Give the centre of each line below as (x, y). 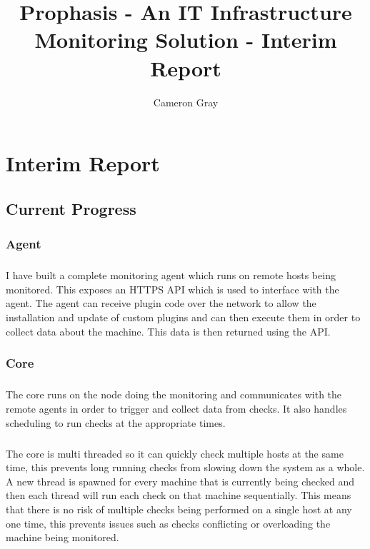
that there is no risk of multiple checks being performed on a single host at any (179, 509)
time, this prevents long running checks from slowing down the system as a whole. (185, 467)
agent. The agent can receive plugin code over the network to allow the (161, 303)
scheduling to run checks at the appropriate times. (116, 422)
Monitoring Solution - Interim (186, 40)
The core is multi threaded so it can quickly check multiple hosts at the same (175, 453)
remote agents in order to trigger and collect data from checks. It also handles (176, 409)
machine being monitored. (62, 537)
